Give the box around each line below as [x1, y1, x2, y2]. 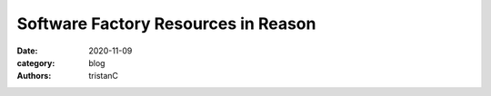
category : [16, 57, 55, 68]
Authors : [16, 71, 52, 82]
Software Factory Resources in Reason [16, 14, 316, 34]
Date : [16, 45, 38, 56]
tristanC [88, 71, 118, 82]
